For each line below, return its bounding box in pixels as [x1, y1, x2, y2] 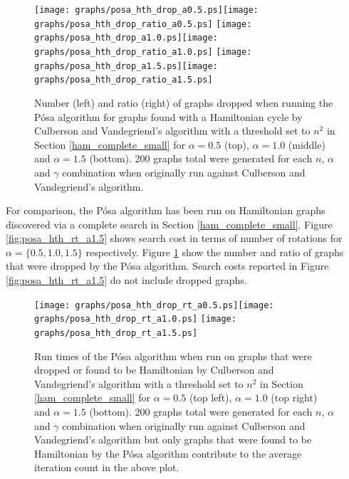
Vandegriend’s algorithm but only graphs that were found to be [34, 432, 312, 447]
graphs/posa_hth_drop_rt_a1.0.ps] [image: [34, 314, 236, 325]
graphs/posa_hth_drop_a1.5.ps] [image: [34, 60, 218, 71]
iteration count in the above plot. [34, 460, 179, 475]
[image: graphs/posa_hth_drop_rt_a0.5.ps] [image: [34, 300, 274, 310]
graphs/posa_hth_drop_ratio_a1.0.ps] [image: [34, 46, 252, 57]
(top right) [271, 390, 318, 405]
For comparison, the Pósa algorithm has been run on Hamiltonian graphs [6, 203, 325, 218]
